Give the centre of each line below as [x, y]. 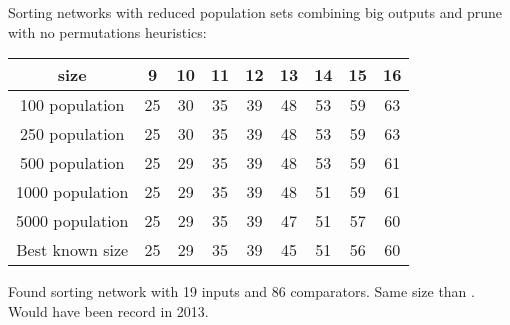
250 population [72, 134]
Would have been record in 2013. [108, 310]
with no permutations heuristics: [107, 31]
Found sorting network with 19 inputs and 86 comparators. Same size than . [241, 291]
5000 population [72, 221]
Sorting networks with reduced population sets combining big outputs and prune [255, 12]
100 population [72, 105]
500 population [72, 163]
